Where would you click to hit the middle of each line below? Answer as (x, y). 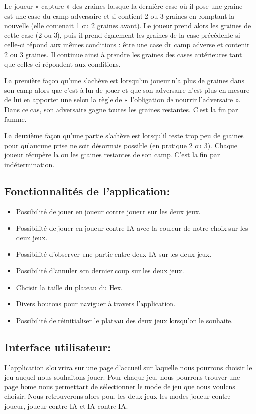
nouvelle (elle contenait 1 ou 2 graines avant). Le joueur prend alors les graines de (128, 25)
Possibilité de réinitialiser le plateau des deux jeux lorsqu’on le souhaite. (125, 320)
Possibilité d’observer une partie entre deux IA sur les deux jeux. (114, 254)
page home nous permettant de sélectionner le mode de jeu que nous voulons (120, 386)
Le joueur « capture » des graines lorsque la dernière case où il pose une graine (124, 6)
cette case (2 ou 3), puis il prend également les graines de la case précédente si (122, 35)
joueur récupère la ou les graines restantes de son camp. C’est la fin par (112, 155)
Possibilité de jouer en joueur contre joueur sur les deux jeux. (108, 211)
